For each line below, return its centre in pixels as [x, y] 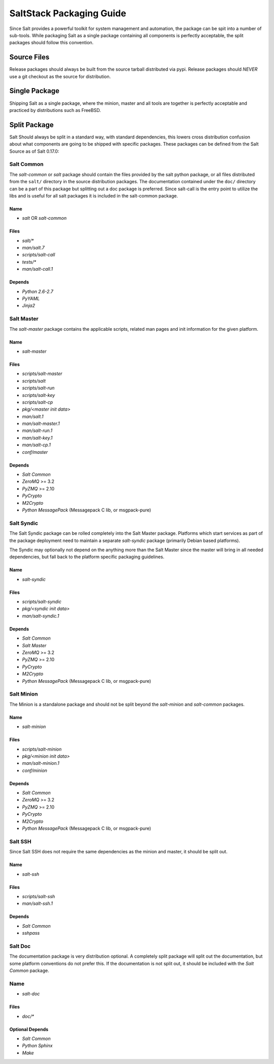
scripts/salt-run [38, 388]
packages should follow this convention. [52, 43]
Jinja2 [29, 306]
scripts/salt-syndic [42, 602]
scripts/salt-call [39, 255]
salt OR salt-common [44, 218]
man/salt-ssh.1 [38, 904]
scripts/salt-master [42, 373]
